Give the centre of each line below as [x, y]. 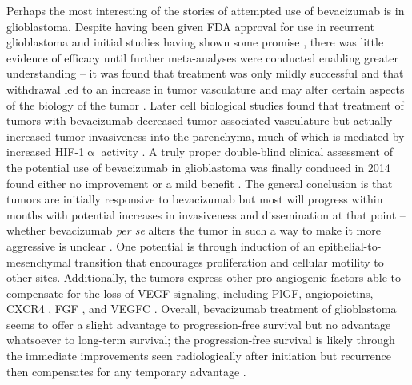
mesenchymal [39, 261]
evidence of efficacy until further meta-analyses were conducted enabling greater [202, 57]
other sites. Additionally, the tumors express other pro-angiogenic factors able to [204, 277]
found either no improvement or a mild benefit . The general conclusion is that [200, 183]
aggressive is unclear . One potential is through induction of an [161, 245]
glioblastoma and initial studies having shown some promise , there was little [195, 42]
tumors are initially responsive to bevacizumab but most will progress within [195, 199]
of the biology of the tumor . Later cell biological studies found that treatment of [205, 104]
